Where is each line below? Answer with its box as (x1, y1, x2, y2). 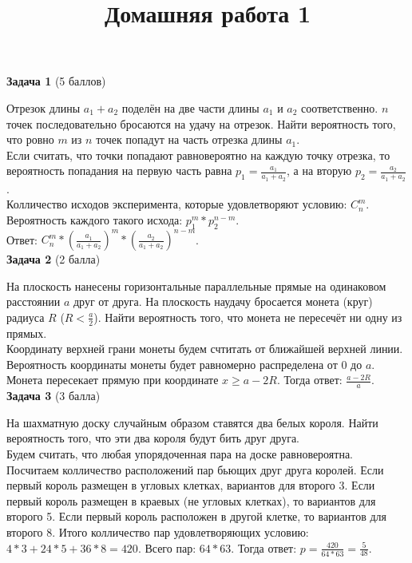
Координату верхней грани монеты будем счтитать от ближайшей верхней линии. (6, 340, 403, 357)
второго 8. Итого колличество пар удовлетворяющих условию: (6, 524, 309, 541)
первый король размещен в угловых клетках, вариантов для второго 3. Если (6, 477, 375, 494)
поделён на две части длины (121, 99, 259, 116)
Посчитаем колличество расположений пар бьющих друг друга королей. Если (6, 461, 384, 478)
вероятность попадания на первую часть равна (6, 162, 232, 179)
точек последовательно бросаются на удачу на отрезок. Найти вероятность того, (6, 115, 396, 132)
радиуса (6, 308, 45, 325)
